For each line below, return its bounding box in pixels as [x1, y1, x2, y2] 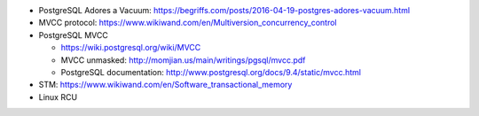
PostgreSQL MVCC [38, 29, 108, 40]
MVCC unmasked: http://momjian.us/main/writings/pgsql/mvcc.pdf [60, 54, 306, 66]
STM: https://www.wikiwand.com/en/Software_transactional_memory [38, 80, 293, 90]
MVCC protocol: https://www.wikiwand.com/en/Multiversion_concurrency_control [38, 18, 337, 28]
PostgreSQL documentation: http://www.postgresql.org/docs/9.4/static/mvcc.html [60, 66, 361, 77]
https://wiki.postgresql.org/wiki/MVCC [60, 43, 201, 53]
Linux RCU [38, 91, 78, 102]
